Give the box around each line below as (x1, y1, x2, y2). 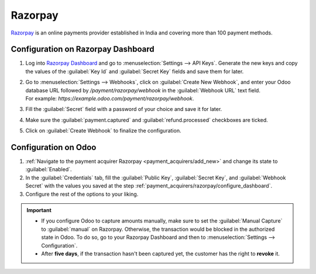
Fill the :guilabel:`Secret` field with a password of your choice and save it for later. (25, 106, 222, 113)
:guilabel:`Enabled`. (25, 166, 73, 173)
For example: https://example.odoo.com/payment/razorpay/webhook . (25, 95, 194, 102)
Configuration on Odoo (11, 143, 97, 152)
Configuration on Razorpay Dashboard (11, 44, 154, 54)
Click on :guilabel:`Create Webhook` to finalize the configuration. (25, 127, 181, 134)
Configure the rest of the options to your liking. (25, 190, 139, 197)
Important (26, 207, 52, 214)
